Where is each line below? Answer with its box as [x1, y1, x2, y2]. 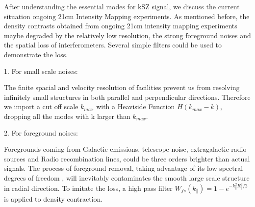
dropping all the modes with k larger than [4, 111, 130, 121]
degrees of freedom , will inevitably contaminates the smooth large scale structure [4, 172, 250, 183]
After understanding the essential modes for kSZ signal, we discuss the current [4, 1, 240, 11]
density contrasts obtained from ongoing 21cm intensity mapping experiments [4, 21, 237, 31]
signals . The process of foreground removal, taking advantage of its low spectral [4, 163, 243, 173]
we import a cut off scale [4, 101, 78, 112]
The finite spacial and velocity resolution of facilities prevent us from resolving [4, 82, 240, 92]
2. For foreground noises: [4, 127, 78, 138]
